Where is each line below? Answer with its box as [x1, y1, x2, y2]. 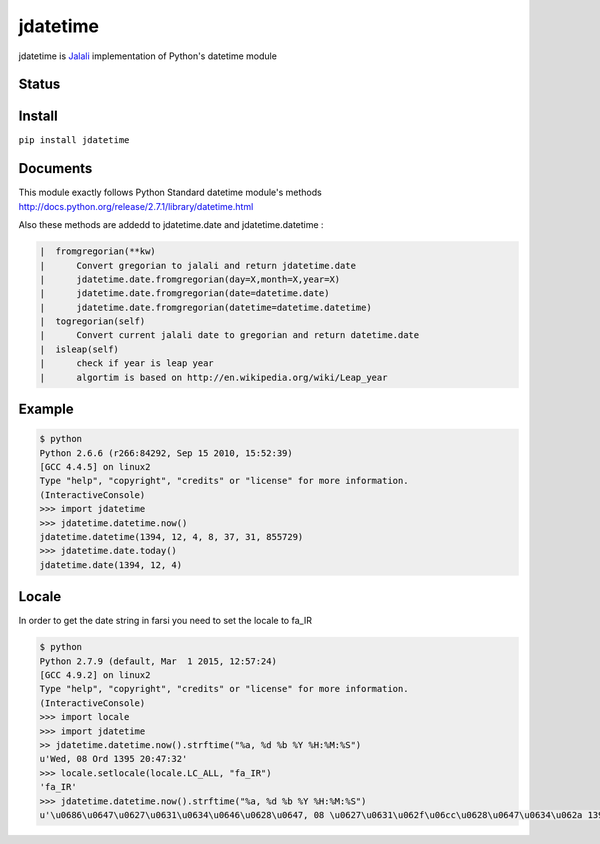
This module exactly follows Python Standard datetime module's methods [18, 186, 322, 199]
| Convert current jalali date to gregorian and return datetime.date [39, 330, 420, 341]
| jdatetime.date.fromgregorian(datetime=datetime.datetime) [39, 301, 372, 313]
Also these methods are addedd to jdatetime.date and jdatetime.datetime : [18, 219, 324, 231]
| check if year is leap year [39, 358, 214, 369]
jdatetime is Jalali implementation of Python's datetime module [18, 50, 277, 62]
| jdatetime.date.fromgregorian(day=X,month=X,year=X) [39, 273, 341, 285]
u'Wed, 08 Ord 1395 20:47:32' [39, 753, 188, 765]
